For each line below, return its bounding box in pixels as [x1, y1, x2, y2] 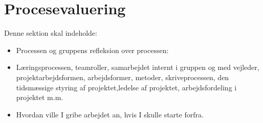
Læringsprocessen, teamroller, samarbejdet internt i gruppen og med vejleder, [16, 62, 259, 72]
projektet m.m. [16, 92, 63, 103]
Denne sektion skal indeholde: [4, 28, 97, 38]
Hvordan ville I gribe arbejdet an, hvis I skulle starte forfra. [16, 109, 204, 119]
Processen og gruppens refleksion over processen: [16, 44, 169, 55]
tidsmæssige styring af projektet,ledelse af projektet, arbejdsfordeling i [16, 82, 237, 92]
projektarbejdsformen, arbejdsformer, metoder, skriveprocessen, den [16, 71, 229, 82]
